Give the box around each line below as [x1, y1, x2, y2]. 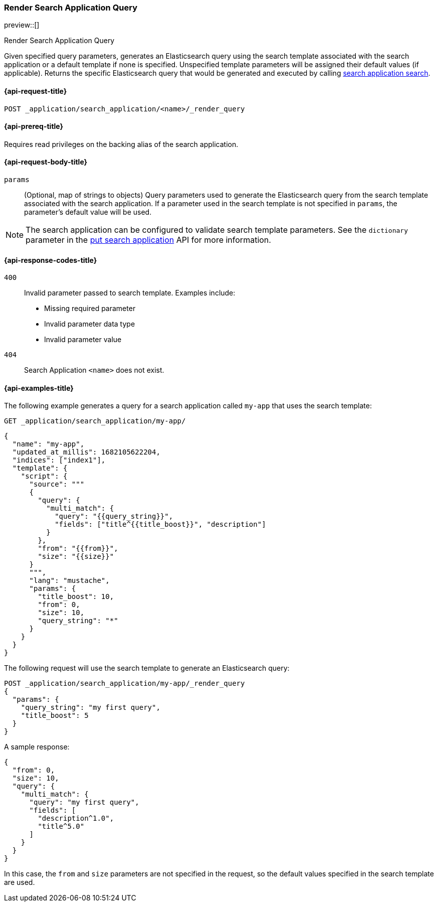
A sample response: [4, 742, 70, 751]
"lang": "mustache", [29, 576, 110, 585]
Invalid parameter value [44, 335, 122, 344]
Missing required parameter [44, 304, 136, 313]
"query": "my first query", [29, 798, 139, 807]
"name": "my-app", [12, 440, 85, 448]
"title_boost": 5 [21, 711, 89, 720]
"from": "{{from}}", [38, 544, 118, 553]
